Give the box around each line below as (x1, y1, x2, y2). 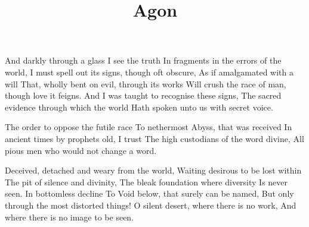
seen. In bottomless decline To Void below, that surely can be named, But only (5, 187, 294, 200)
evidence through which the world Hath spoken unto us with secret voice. (5, 100, 273, 113)
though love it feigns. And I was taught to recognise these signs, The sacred (5, 89, 282, 102)
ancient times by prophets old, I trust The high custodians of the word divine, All (5, 132, 304, 144)
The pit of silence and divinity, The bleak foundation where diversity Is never (5, 175, 288, 188)
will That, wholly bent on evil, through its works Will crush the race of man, (5, 77, 286, 90)
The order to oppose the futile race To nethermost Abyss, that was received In (5, 121, 292, 133)
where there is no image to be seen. (5, 210, 134, 223)
